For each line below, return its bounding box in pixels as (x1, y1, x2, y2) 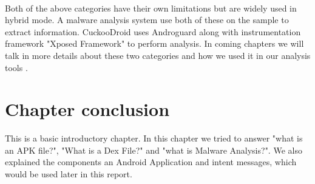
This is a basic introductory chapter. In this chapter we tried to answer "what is (5, 132, 303, 145)
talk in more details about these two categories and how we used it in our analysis (5, 49, 311, 61)
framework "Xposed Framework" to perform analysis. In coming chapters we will (5, 37, 304, 50)
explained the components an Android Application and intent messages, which (5, 155, 297, 168)
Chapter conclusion (5, 97, 170, 121)
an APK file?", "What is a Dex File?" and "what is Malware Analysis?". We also (5, 143, 302, 156)
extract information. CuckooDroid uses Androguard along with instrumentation (5, 25, 301, 38)
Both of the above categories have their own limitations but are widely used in (5, 1, 297, 14)
